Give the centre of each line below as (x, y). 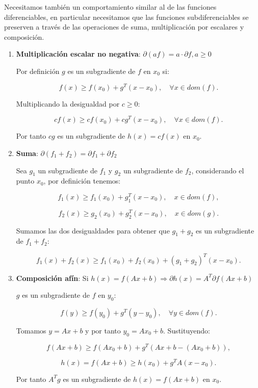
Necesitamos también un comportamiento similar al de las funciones (110, 7)
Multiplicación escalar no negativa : (78, 54)
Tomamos (31, 330)
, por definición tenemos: (82, 181)
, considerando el (218, 170)
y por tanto (103, 330)
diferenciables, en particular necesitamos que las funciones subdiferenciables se (126, 17)
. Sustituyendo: (187, 330)
